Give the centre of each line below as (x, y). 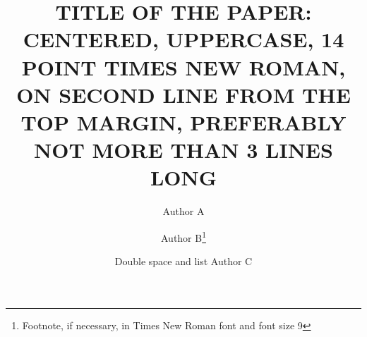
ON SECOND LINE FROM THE (183, 94)
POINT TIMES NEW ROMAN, (183, 67)
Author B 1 (183, 236)
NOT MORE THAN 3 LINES (183, 150)
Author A (183, 211)
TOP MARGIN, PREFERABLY (183, 122)
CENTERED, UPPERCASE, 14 (183, 39)
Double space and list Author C (183, 261)
